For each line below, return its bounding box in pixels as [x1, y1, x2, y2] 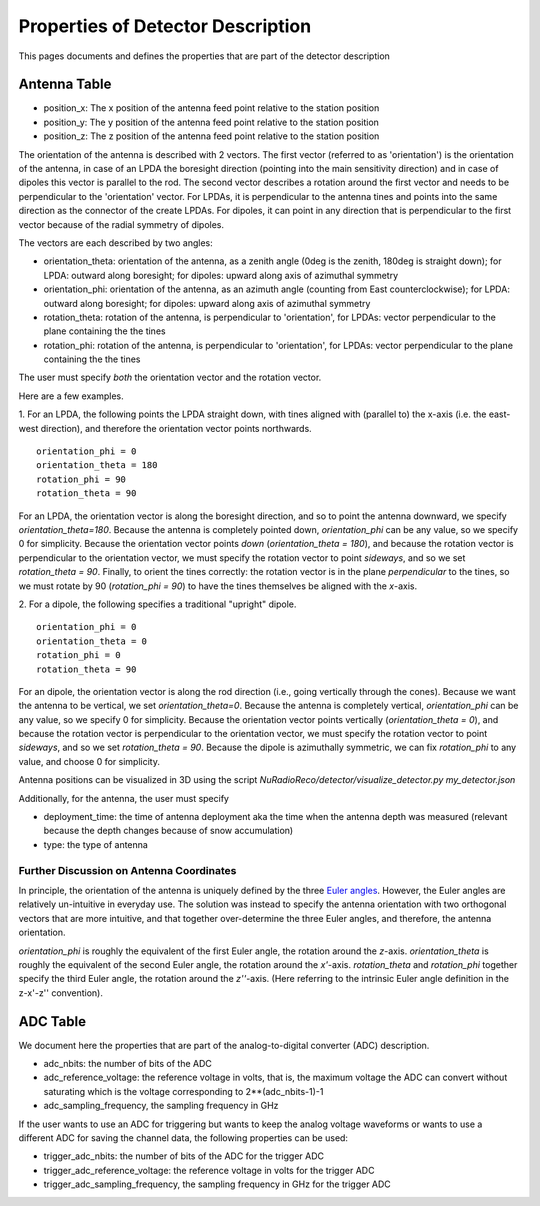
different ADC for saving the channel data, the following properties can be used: [18, 1131, 349, 1144]
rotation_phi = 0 [36, 650, 121, 661]
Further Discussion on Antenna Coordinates [18, 863, 237, 877]
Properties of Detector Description [18, 15, 312, 37]
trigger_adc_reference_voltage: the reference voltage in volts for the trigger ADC [43, 1164, 375, 1176]
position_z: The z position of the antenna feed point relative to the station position [43, 130, 380, 142]
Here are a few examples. [18, 390, 124, 402]
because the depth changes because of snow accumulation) [43, 825, 294, 837]
